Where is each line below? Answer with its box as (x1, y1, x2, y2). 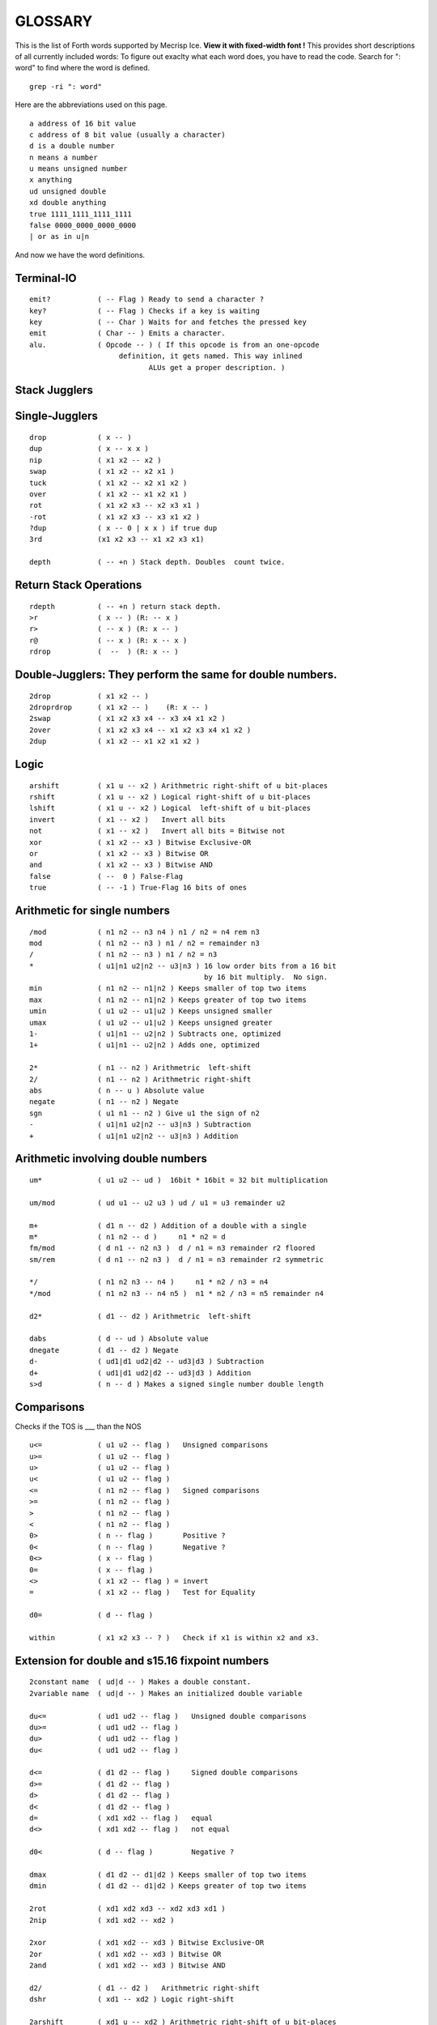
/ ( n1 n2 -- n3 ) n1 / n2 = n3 (29, 950, 218, 959)
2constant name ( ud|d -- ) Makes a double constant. (29, 1678, 252, 1686)
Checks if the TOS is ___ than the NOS (15, 1422, 142, 1431)
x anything (29, 175, 73, 185)
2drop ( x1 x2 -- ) (29, 691, 150, 701)
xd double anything (29, 198, 107, 207)
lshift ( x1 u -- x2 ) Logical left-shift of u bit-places (29, 804, 312, 813)
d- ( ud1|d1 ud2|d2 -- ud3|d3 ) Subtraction (29, 1357, 265, 1366)
